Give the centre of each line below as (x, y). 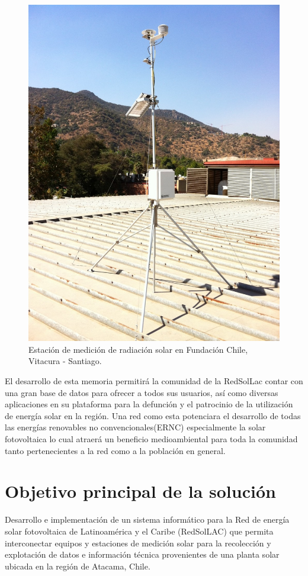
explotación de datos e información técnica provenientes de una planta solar (142, 554)
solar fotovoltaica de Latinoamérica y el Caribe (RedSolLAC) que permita (139, 531)
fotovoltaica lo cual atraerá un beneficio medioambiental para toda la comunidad (151, 439)
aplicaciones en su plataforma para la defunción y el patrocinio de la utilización (149, 404)
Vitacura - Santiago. (65, 361)
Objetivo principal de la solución (140, 491)
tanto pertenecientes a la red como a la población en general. (115, 450)
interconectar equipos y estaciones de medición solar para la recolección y (138, 543)
